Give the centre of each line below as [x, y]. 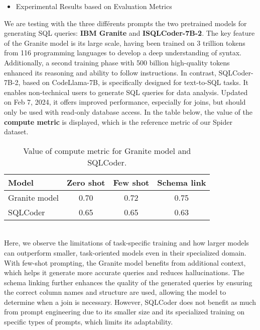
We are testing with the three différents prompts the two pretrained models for [125, 23]
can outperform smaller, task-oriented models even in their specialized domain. [125, 252]
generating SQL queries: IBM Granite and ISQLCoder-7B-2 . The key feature [129, 33]
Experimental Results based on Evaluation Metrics [94, 6]
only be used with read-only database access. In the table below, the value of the [128, 111]
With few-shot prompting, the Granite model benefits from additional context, [125, 262]
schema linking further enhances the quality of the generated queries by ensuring [128, 282]
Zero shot [86, 182]
